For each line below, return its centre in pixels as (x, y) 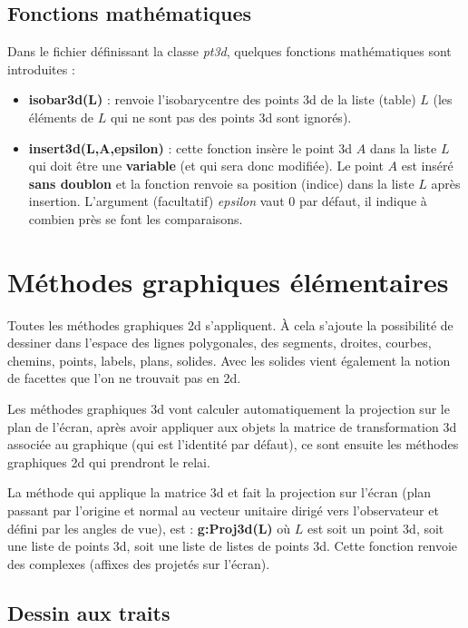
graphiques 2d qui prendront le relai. (109, 461)
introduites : (41, 69)
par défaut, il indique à (363, 201)
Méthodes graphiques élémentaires (228, 281)
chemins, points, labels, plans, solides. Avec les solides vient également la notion (229, 360)
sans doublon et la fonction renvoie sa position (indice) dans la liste (221, 183)
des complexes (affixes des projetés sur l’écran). (139, 563)
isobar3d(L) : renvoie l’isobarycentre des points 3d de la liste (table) (222, 99)
